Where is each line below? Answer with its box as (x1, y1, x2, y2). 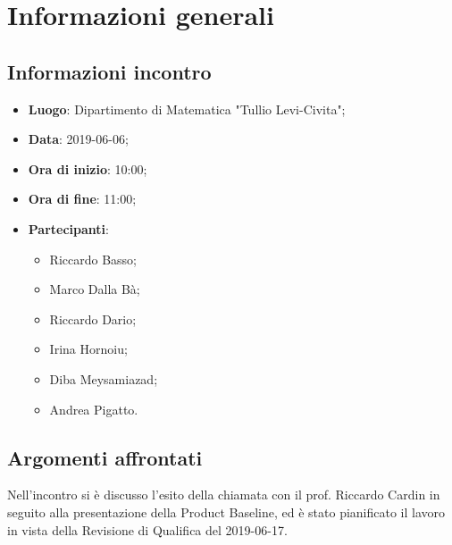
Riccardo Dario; (49, 309, 137, 328)
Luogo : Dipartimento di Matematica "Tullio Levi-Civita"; (28, 99, 346, 118)
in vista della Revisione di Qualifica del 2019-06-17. (7, 520, 288, 539)
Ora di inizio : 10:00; (28, 159, 147, 178)
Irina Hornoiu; (49, 340, 128, 358)
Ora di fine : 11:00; (28, 189, 137, 208)
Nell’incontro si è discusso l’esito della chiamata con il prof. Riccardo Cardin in (7, 485, 440, 504)
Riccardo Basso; (49, 249, 137, 268)
